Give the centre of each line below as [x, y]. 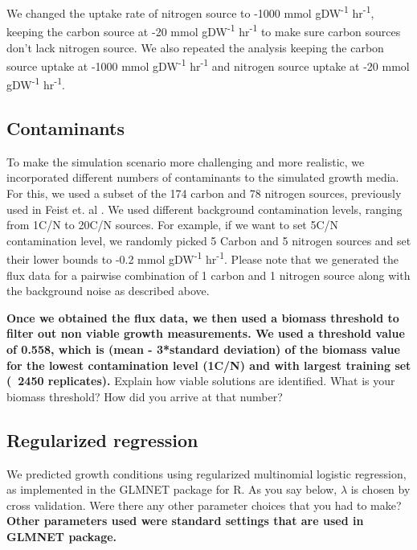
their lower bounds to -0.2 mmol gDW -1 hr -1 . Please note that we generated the [202, 258]
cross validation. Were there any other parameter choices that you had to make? [204, 505]
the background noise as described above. [108, 291]
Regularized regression [102, 439]
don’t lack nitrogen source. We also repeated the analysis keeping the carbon [195, 47]
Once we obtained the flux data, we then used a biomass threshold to [203, 317]
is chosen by [380, 489]
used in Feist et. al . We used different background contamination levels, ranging [204, 209]
